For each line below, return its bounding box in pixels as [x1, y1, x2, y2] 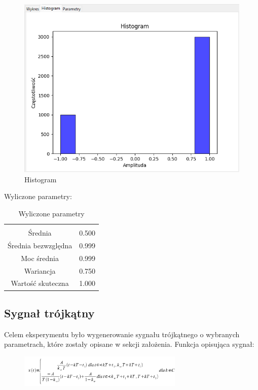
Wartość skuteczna [11, 278, 69, 288]
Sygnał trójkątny [4, 305, 95, 320]
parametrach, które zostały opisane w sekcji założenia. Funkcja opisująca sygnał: [4, 339, 254, 349]
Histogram [24, 174, 57, 184]
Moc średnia [21, 252, 59, 263]
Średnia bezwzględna [8, 240, 72, 250]
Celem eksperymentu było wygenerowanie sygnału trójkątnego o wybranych [4, 329, 240, 339]
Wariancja [24, 265, 56, 276]
